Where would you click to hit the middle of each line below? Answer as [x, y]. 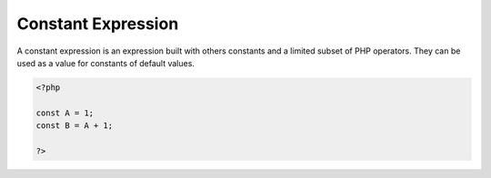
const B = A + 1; [75, 126]
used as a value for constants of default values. [106, 63]
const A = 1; [65, 113]
